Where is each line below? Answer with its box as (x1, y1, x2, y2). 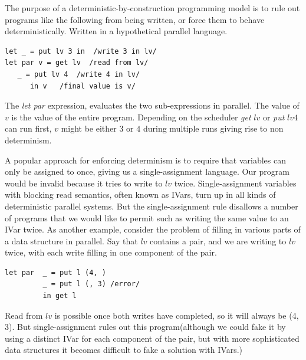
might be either (61, 122, 117, 135)
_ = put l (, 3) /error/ (42, 280, 140, 289)
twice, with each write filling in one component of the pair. (5, 246, 217, 258)
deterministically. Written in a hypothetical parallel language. (5, 25, 228, 37)
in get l (42, 292, 77, 300)
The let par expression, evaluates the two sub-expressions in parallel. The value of (5, 99, 300, 112)
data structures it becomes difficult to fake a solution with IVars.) (5, 343, 242, 356)
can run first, (5, 122, 52, 135)
